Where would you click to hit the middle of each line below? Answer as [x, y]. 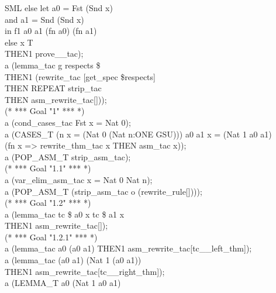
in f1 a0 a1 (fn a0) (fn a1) [51, 31]
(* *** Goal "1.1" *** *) [48, 168]
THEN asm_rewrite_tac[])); [56, 99]
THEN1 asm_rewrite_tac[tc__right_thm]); [85, 271]
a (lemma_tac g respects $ [53, 65]
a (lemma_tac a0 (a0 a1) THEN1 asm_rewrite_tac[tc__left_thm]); [128, 248]
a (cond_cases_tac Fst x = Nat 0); [68, 122]
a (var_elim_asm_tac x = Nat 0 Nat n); [79, 179]
